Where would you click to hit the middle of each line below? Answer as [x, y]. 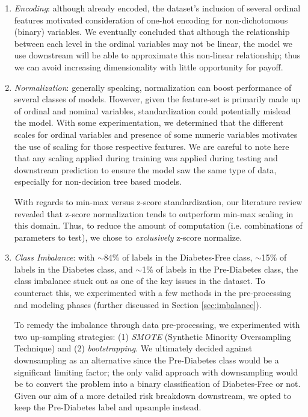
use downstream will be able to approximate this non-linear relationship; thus [157, 55]
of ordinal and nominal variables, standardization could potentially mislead [152, 110]
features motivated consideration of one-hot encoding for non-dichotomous [151, 20]
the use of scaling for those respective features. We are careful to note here [152, 146]
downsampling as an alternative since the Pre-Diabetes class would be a [146, 360]
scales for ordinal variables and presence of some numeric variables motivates [156, 134]
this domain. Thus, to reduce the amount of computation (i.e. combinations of [158, 225]
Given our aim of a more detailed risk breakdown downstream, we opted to [152, 395]
